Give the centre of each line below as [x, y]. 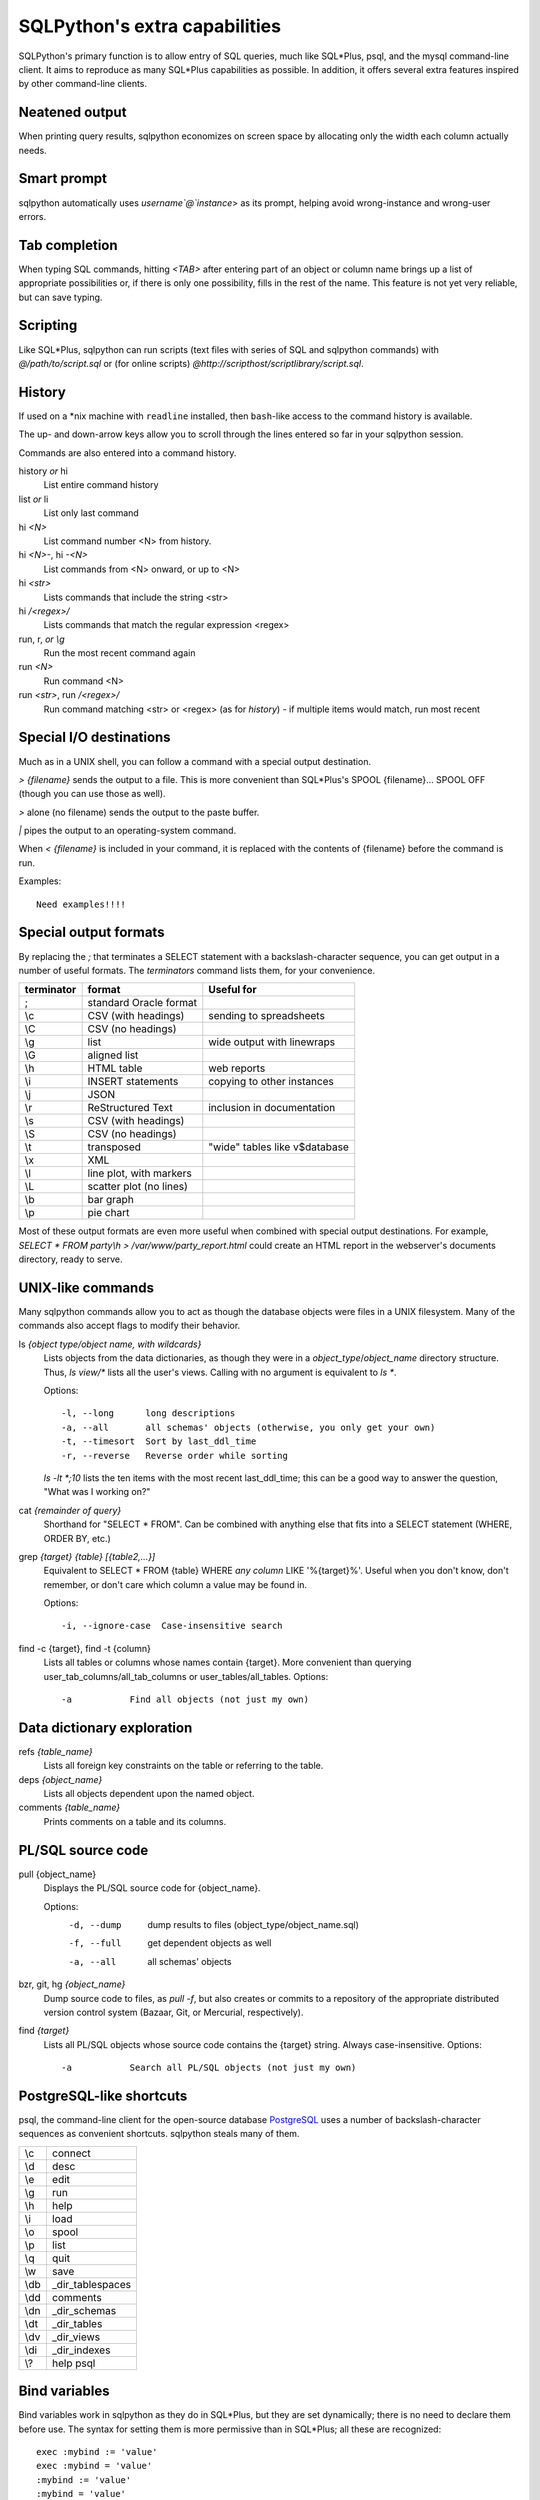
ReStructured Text [130, 1108]
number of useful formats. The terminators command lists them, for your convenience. [197, 970]
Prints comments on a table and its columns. [135, 1821]
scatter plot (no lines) [138, 1187]
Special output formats [91, 932]
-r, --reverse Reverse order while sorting [175, 1455]
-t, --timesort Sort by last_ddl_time [159, 1441]
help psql [73, 2363]
